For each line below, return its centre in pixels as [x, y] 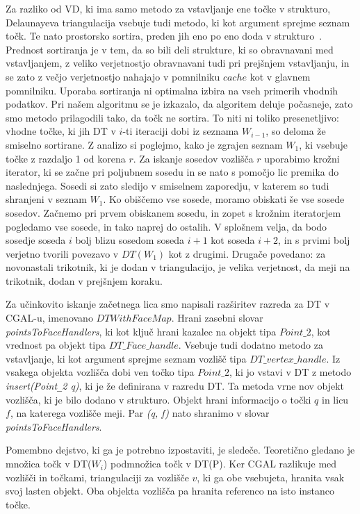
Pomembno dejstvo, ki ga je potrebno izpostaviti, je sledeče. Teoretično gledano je [180, 450]
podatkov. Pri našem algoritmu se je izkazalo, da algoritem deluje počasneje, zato [179, 104]
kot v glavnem [280, 76]
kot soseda [233, 240]
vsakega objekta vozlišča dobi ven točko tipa [100, 372]
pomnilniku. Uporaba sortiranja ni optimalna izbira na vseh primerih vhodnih [172, 90]
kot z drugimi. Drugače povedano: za [247, 253]
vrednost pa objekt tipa [56, 345]
